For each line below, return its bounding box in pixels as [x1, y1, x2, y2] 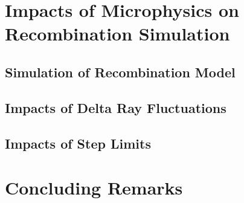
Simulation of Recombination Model [5, 62, 236, 81]
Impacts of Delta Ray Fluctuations [5, 98, 226, 117]
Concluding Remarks [5, 175, 183, 200]
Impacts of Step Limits [5, 134, 151, 152]
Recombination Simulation [5, 21, 230, 46]
